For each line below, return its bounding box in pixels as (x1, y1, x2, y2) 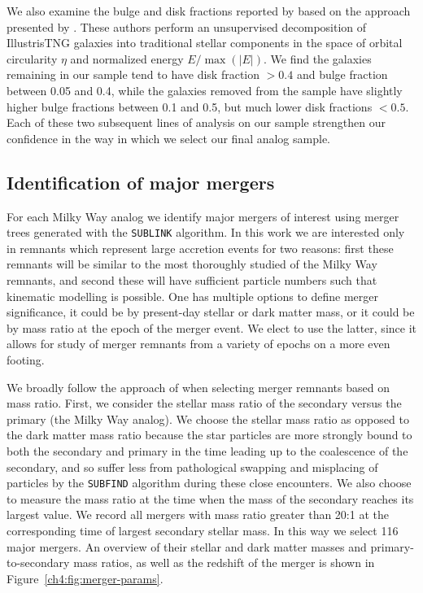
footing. (7, 351, 45, 368)
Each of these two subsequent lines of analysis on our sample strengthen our (7, 114, 386, 131)
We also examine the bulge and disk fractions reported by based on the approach (7, 2, 411, 19)
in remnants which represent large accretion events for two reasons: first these (7, 239, 394, 256)
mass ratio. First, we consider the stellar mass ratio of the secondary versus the (7, 395, 402, 412)
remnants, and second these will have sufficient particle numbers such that (7, 271, 377, 288)
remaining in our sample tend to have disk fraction (7, 66, 260, 83)
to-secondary (7, 554, 70, 571)
